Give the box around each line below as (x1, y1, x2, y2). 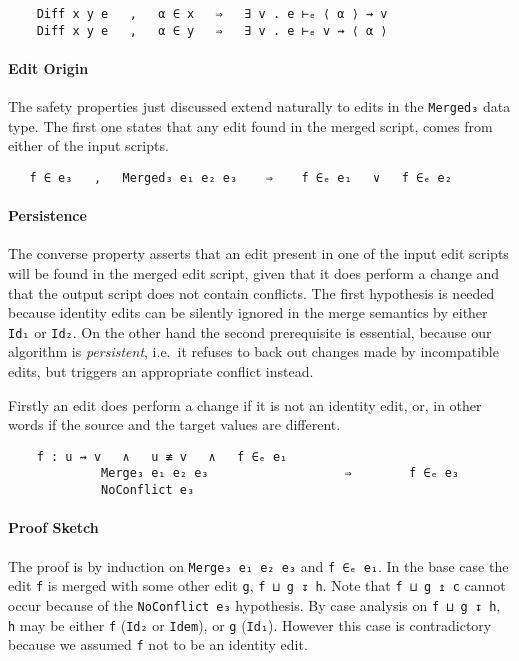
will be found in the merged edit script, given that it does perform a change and (8, 263, 500, 283)
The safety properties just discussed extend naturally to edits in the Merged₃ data (8, 96, 511, 117)
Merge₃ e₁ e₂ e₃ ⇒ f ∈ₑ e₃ (101, 466, 460, 481)
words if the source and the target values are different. (8, 414, 341, 435)
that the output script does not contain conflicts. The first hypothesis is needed (8, 282, 495, 303)
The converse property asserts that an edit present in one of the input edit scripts (8, 243, 509, 264)
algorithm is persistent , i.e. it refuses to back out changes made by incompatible (8, 341, 499, 362)
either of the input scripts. (8, 135, 169, 156)
